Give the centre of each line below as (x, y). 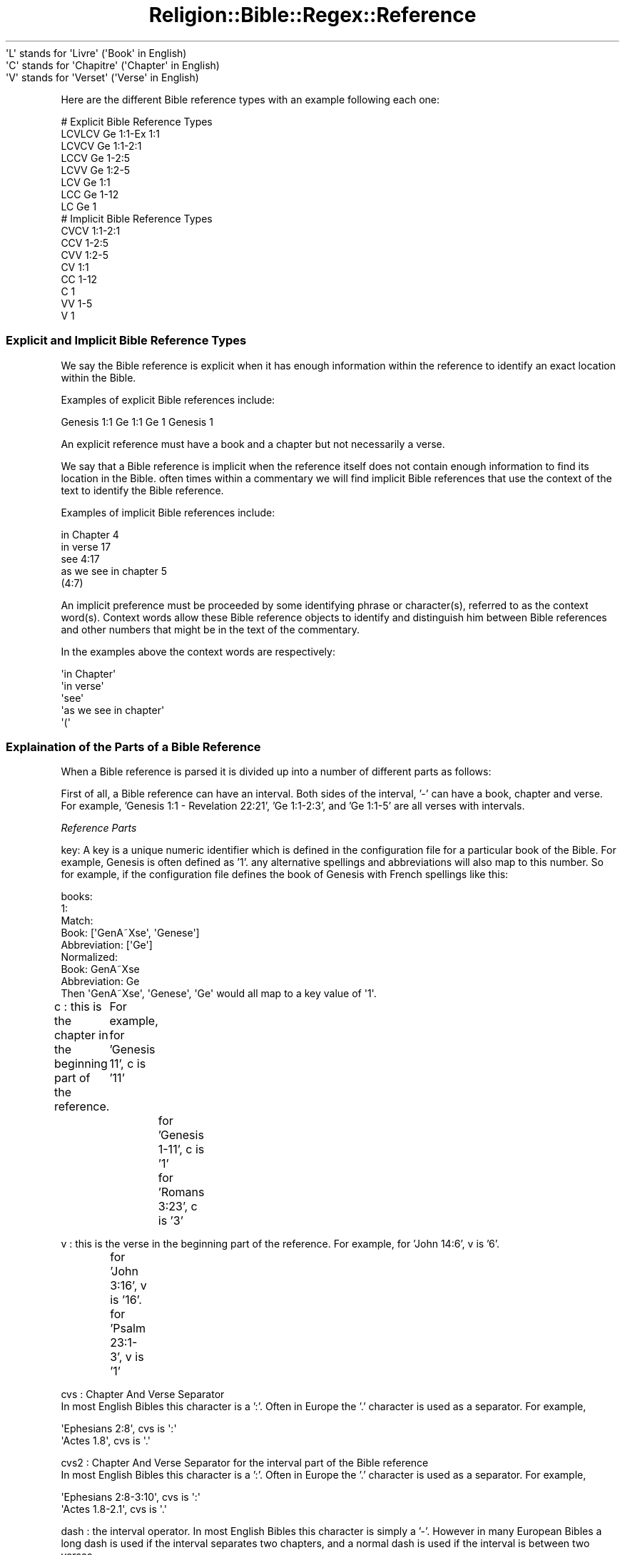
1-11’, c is (181, 1149)
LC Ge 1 (79, 206)
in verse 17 (86, 546)
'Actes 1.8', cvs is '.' (106, 1441)
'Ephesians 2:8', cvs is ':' (119, 1429)
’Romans (181, 1192)
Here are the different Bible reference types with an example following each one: (250, 99)
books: (77, 897)
